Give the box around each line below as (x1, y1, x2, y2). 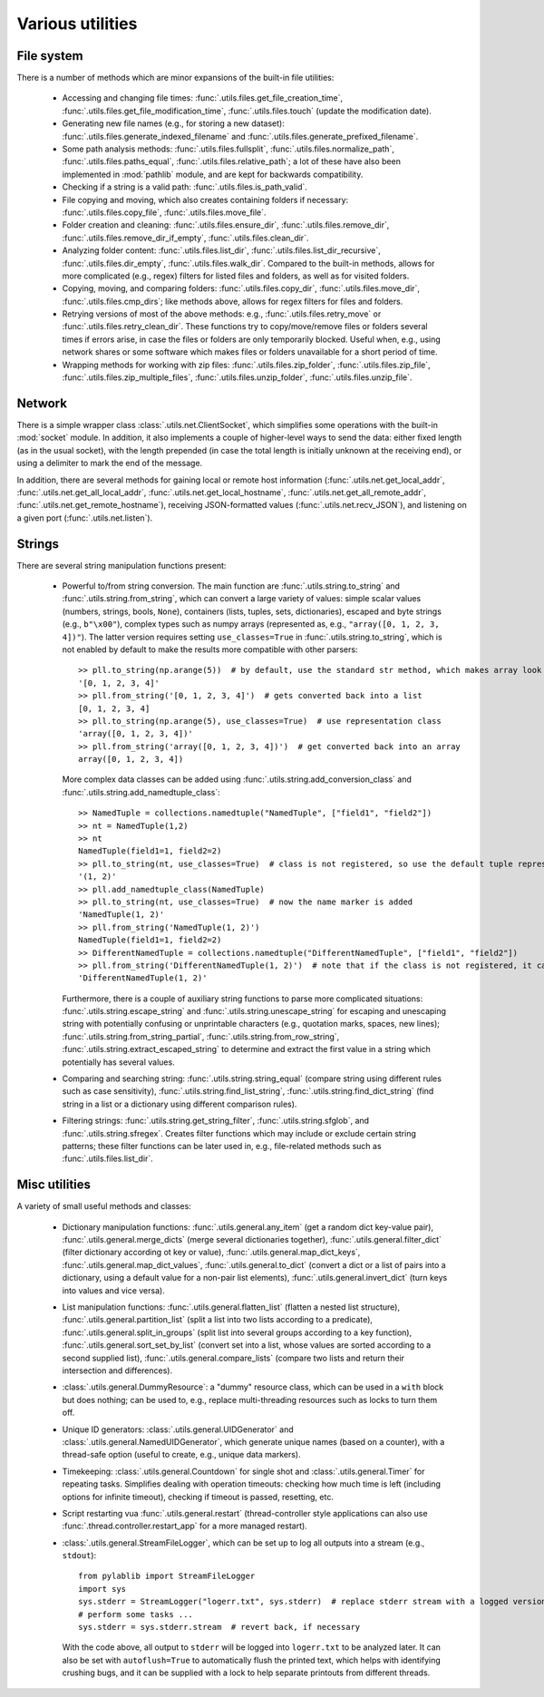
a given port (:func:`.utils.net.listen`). (16, 512, 153, 523)
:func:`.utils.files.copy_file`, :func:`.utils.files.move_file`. (62, 207, 267, 218)
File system (16, 48, 83, 63)
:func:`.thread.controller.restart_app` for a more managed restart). (62, 1520, 307, 1532)
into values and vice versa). (62, 1284, 165, 1296)
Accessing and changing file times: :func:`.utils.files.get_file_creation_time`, (62, 93, 344, 103)
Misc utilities (16, 1177, 91, 1193)
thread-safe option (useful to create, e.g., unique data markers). (62, 1449, 301, 1460)
